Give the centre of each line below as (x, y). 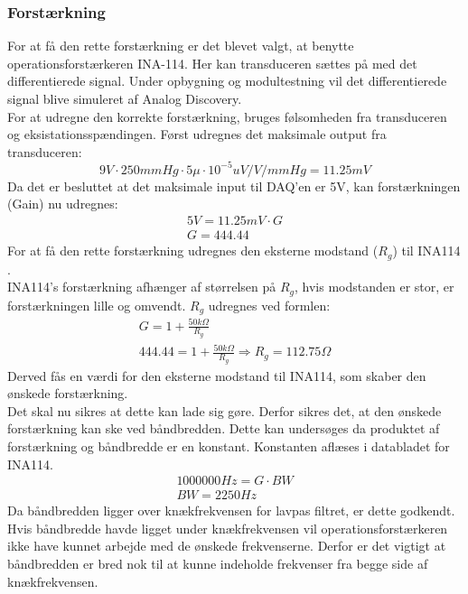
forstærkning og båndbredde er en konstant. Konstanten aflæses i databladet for (229, 446)
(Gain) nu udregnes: (63, 204)
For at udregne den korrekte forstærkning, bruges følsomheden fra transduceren (227, 116)
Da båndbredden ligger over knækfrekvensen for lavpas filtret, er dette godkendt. (231, 510)
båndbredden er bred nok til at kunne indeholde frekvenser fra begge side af (218, 564)
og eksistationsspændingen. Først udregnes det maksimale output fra (197, 134)
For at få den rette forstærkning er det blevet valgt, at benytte (181, 46)
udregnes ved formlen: (269, 305)
